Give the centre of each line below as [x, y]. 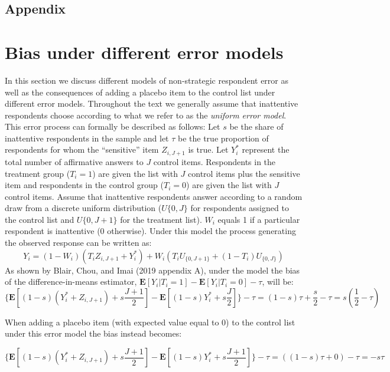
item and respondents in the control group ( [84, 185]
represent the [266, 149]
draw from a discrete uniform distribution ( [83, 208]
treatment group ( [38, 173]
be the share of [256, 126]
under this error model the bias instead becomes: [93, 333]
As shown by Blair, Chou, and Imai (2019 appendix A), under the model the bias [152, 270]
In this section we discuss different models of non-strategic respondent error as [147, 80]
